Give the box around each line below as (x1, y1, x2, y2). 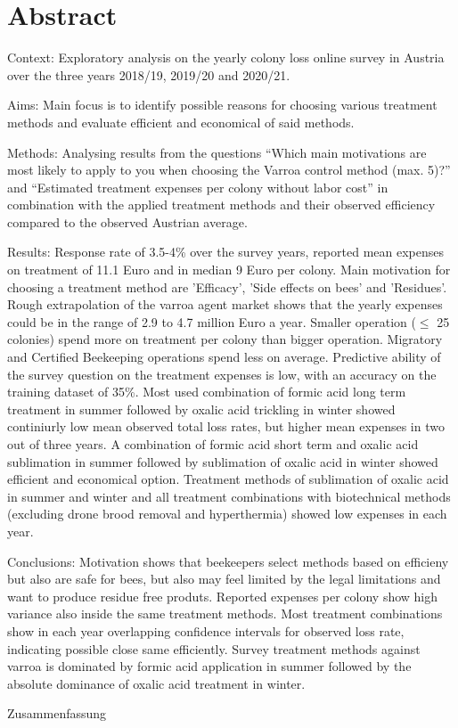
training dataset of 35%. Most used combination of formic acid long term (7, 382, 406, 401)
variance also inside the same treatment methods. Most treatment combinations (7, 604, 443, 623)
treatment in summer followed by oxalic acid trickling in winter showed (7, 399, 396, 418)
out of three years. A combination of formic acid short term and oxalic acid (7, 435, 419, 453)
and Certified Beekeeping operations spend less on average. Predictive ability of (7, 348, 441, 366)
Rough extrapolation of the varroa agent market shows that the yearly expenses (7, 295, 443, 314)
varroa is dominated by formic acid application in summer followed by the (7, 657, 412, 675)
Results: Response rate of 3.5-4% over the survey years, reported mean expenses (7, 242, 444, 261)
